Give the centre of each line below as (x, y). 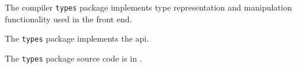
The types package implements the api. (77, 38)
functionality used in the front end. (68, 18)
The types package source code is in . (74, 58)
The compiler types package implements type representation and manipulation (148, 7)
